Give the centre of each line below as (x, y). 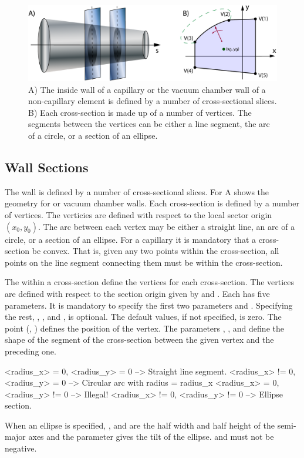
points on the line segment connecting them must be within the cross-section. (144, 262)
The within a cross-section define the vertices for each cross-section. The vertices (150, 282)
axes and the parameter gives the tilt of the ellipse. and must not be (151, 437)
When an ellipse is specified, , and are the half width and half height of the (140, 425)
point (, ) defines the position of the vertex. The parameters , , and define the (144, 328)
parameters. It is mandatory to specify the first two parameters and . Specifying (149, 305)
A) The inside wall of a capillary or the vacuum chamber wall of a (147, 89)
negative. (21, 448)
